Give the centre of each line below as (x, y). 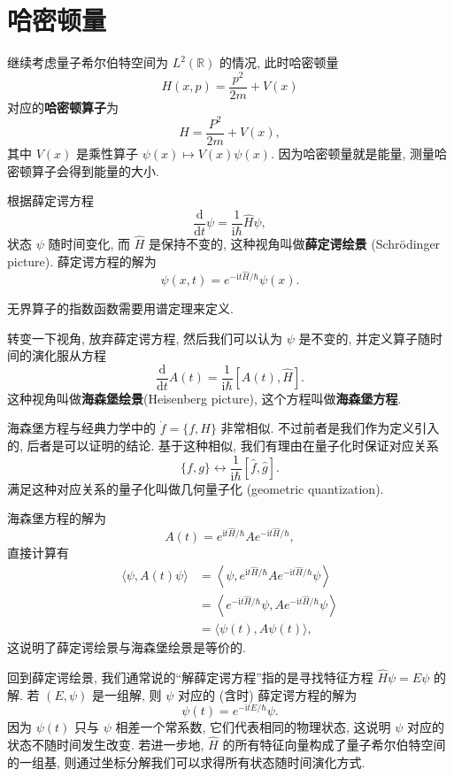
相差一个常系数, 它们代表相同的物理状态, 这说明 (253, 727)
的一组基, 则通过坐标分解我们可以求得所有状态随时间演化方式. (186, 762)
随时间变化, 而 (89, 244)
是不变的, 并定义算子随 (365, 338)
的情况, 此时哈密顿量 (279, 62)
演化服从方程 (69, 355)
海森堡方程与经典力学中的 (81, 428)
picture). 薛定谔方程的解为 (82, 261)
